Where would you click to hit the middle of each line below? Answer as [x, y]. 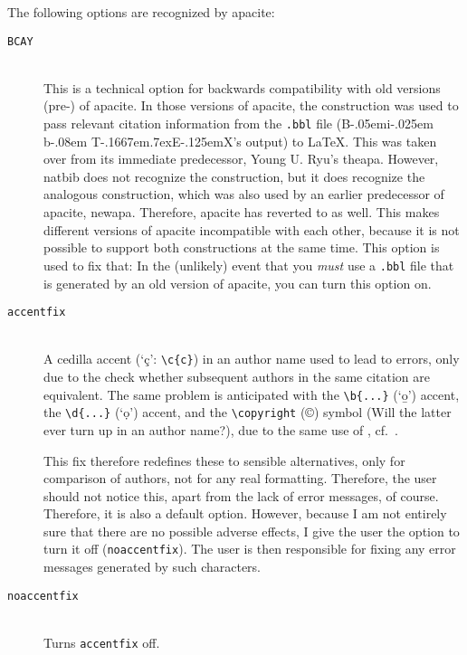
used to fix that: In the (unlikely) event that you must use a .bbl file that [249, 265]
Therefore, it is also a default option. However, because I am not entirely [245, 513]
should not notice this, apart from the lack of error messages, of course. [241, 495]
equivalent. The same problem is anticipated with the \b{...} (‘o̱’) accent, [252, 394]
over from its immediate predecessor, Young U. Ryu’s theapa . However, [241, 159]
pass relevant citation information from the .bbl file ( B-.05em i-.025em [238, 123]
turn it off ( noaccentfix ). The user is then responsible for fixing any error [250, 549]
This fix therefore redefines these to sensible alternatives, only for [224, 460]
